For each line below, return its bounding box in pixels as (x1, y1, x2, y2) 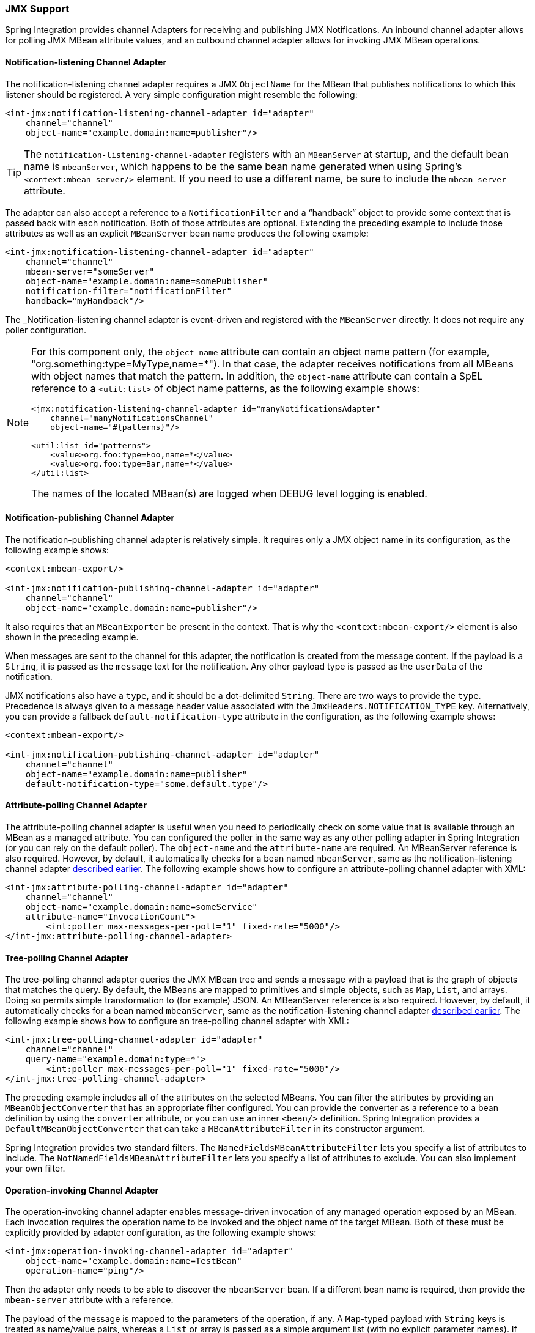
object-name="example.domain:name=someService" (25, 902, 258, 912)
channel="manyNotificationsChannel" (50, 413, 213, 423)
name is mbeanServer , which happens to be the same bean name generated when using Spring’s (24, 160, 462, 172)
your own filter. (5, 1163, 65, 1174)
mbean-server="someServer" (25, 266, 155, 276)
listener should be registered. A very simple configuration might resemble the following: (5, 89, 358, 100)
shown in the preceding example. (5, 631, 139, 642)
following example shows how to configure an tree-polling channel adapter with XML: (5, 1016, 349, 1027)
